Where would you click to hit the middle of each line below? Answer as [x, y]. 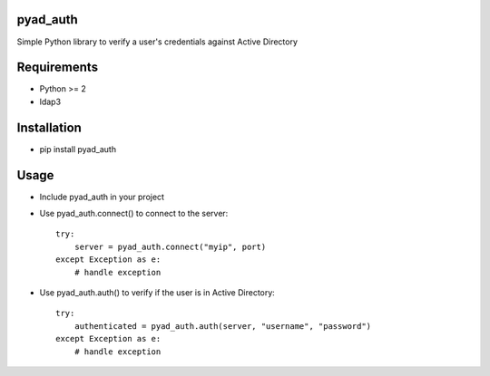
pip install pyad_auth [78, 149]
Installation [49, 127]
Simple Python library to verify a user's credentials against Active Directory [157, 42]
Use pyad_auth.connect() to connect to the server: [134, 214]
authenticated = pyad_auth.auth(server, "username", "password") [223, 326]
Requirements [58, 67]
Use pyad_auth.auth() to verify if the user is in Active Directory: [157, 292]
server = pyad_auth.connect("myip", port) [170, 246]
